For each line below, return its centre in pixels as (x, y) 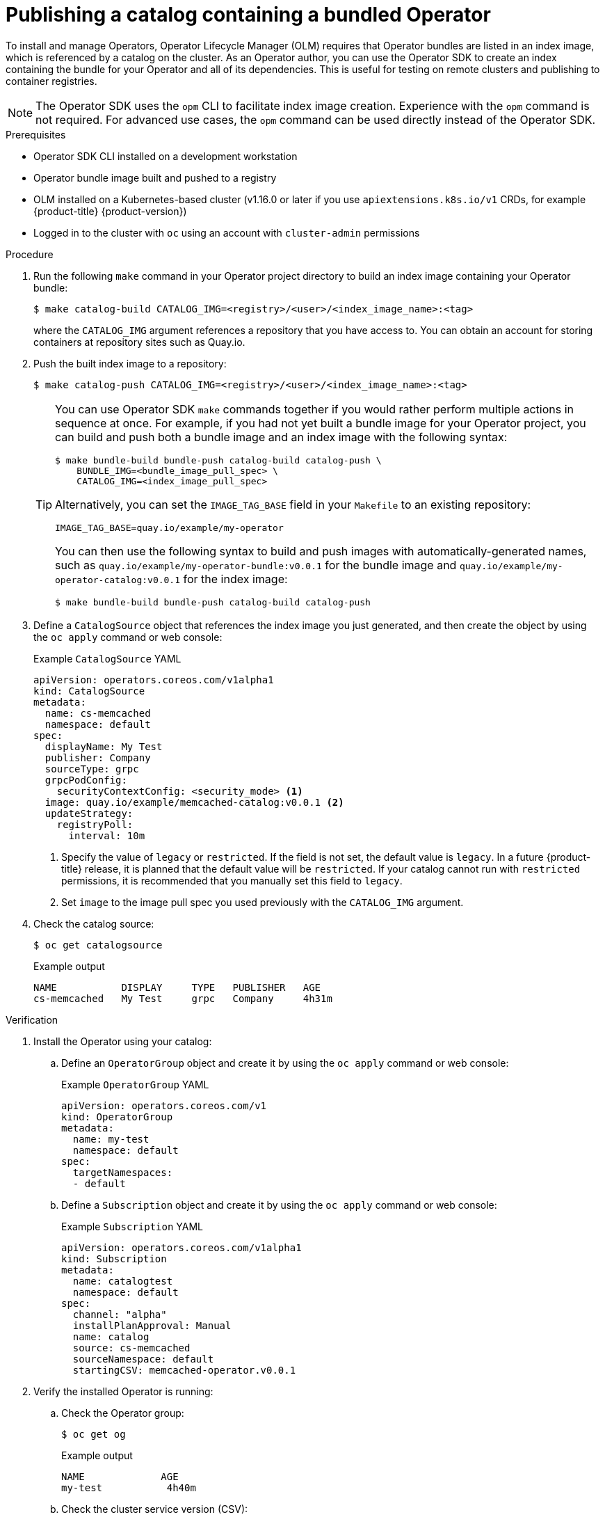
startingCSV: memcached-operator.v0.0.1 (184, 1370)
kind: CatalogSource (89, 691)
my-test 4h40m (129, 1487)
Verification (32, 1019)
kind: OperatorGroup (117, 1117)
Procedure (30, 254)
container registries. (51, 81)
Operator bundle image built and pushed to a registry (155, 177)
